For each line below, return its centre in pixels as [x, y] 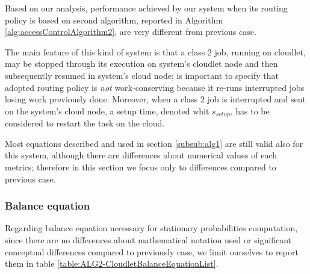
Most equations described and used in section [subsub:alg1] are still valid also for [154, 143]
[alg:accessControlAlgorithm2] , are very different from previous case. [131, 32]
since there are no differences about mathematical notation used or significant [148, 239]
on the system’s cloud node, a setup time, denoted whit [107, 111]
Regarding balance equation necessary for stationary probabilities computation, [151, 228]
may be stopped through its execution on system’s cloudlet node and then [141, 64]
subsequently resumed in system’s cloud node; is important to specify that [142, 75]
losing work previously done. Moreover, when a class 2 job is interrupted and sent [155, 99]
